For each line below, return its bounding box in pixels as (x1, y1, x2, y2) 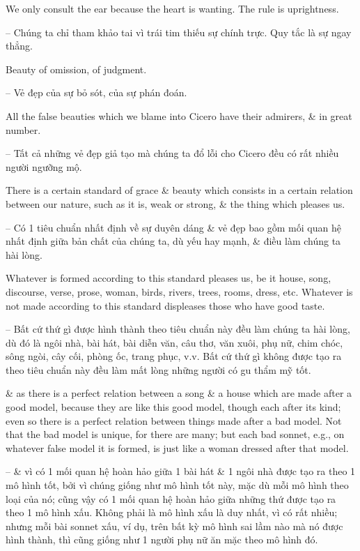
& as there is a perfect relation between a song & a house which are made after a (6, 386, 352, 400)
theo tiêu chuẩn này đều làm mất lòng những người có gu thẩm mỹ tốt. (6, 362, 311, 377)
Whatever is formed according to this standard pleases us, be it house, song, (6, 271, 331, 285)
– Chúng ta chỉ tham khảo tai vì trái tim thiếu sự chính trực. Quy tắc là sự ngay (6, 24, 352, 39)
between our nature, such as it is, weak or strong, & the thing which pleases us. (6, 196, 345, 211)
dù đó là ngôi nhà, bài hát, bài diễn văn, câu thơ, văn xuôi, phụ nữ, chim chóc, (6, 335, 343, 349)
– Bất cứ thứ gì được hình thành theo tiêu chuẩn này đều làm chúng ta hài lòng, (6, 322, 350, 336)
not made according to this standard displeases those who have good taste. (6, 298, 325, 312)
